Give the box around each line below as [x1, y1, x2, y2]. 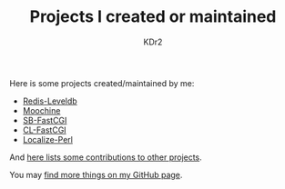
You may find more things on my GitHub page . [9, 169, 183, 180]
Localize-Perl [22, 134, 73, 144]
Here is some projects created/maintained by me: [9, 77, 195, 88]
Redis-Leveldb [22, 95, 77, 106]
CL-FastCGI [22, 124, 66, 135]
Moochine [22, 104, 61, 115]
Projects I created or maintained [29, 6, 277, 27]
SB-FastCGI [22, 114, 67, 125]
